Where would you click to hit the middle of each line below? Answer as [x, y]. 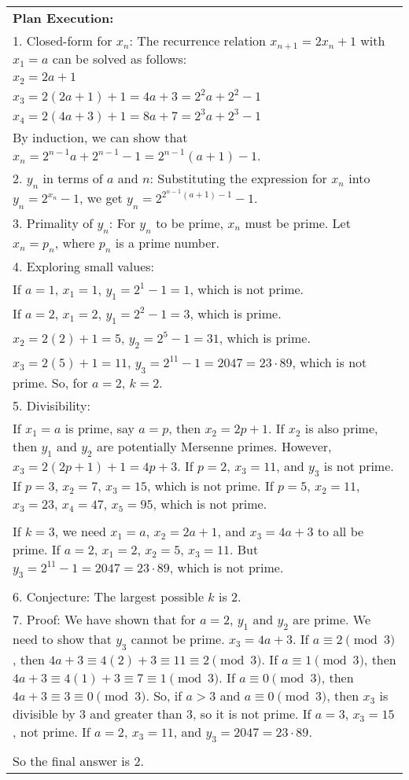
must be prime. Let [298, 223]
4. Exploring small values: [84, 266]
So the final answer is [72, 760]
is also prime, [341, 428]
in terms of [73, 178]
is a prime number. [167, 242]
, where [75, 242]
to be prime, [190, 223]
